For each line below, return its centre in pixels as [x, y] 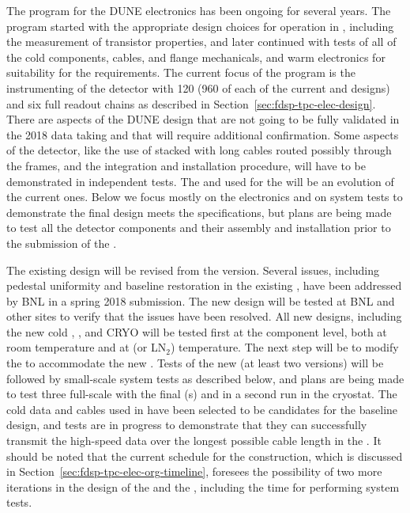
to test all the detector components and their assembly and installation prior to [199, 228]
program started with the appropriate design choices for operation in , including [200, 26]
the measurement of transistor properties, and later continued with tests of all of [201, 42]
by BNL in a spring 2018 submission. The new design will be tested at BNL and [201, 300]
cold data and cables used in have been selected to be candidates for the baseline [202, 409]
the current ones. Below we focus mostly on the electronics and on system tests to [205, 197]
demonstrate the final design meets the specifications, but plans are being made [199, 212]
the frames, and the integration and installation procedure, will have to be [186, 165]
